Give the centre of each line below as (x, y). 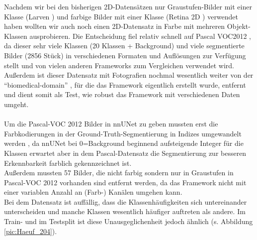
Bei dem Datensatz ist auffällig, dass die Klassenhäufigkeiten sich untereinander (126, 201)
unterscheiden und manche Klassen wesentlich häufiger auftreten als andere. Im (125, 211)
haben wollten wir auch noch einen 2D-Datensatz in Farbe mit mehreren (115, 26)
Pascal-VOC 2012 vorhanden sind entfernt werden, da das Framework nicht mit (125, 182)
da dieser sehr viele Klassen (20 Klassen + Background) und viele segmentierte (124, 46)
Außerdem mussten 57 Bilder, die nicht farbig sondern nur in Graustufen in (119, 173)
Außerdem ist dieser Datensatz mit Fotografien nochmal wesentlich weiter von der (129, 75)
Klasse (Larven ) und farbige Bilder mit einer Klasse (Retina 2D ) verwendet (121, 16)
